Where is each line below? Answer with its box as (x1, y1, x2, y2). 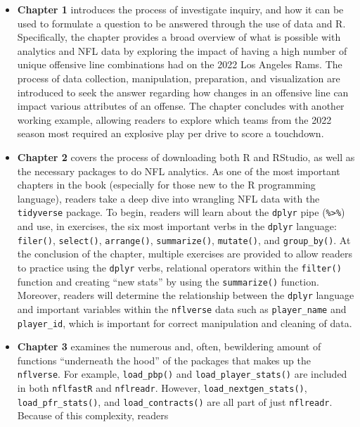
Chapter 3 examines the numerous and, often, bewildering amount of (17, 339, 321, 354)
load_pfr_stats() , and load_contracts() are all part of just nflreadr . (17, 394, 333, 409)
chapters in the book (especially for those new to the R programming (17, 177, 316, 192)
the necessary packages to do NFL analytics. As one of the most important (17, 163, 340, 178)
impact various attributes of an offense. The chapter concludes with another (17, 98, 345, 113)
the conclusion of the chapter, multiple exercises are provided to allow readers (17, 246, 352, 261)
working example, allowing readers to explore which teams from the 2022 (17, 112, 332, 127)
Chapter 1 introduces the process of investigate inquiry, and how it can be (17, 2, 344, 16)
